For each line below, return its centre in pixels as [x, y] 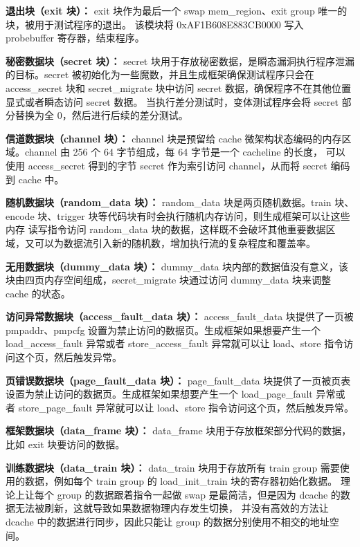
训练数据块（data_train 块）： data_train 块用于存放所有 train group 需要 [173, 467]
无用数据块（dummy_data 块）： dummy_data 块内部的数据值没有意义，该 [177, 266]
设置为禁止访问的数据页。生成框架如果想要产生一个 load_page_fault [159, 394]
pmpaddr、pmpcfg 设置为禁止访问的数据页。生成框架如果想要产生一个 [163, 330]
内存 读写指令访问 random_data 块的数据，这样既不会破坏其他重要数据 [166, 229]
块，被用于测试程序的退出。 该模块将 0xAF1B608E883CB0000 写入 [155, 24]
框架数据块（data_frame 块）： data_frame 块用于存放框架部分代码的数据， [179, 430]
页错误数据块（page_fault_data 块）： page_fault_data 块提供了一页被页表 [178, 380]
